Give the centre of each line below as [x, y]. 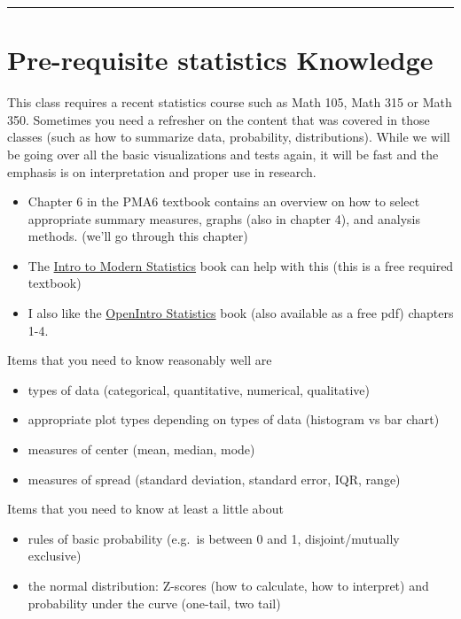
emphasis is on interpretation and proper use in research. [162, 171]
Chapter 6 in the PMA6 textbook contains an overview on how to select [224, 201]
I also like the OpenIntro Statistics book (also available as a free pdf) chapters [241, 313]
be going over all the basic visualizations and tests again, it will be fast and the [223, 154]
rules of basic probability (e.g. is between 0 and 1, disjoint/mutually [214, 538]
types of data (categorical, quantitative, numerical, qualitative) [199, 389]
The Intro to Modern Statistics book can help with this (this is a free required [241, 265]
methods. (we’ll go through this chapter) [138, 236]
